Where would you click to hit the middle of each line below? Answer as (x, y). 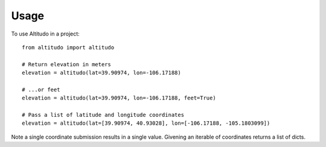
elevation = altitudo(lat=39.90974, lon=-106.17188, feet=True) (119, 98)
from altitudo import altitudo (68, 47)
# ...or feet (41, 89)
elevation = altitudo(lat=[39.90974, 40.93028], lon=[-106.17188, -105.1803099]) (146, 123)
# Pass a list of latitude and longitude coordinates (103, 115)
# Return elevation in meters (67, 64)
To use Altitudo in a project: (45, 34)
